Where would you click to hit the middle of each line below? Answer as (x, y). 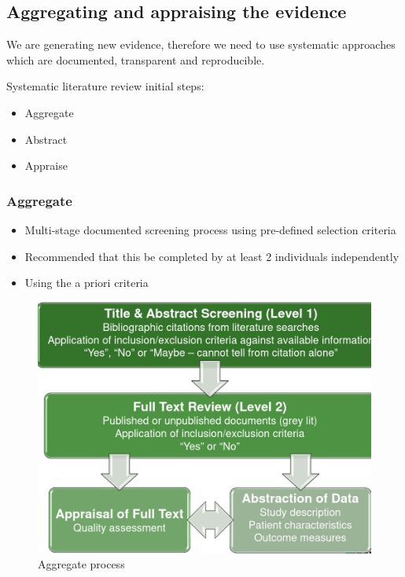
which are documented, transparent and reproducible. (136, 59)
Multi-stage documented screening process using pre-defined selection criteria (210, 229)
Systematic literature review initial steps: (105, 86)
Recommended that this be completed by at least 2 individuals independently (212, 256)
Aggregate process (81, 564)
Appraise (46, 165)
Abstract (46, 139)
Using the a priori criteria (87, 283)
